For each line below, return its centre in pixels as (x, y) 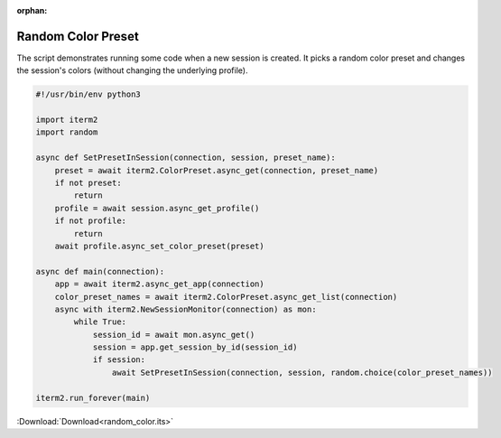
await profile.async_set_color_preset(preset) (160, 246)
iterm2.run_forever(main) (93, 398)
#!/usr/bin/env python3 (88, 94)
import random (67, 132)
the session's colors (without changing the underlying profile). (132, 70)
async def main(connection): (100, 271)
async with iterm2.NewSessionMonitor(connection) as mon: (186, 309)
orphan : (32, 10)
